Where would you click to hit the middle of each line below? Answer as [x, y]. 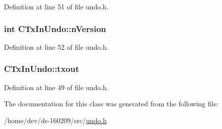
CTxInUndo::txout [42, 69]
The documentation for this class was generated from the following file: [111, 104]
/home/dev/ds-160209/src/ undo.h [55, 120]
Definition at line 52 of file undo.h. [56, 47]
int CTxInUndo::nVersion [55, 28]
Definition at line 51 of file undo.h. [56, 6]
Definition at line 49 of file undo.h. [56, 87]
